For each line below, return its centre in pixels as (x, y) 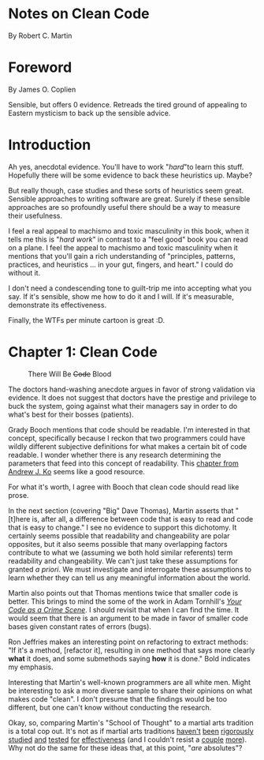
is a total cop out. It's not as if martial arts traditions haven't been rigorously (131, 731)
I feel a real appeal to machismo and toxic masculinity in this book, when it (129, 230)
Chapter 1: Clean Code (83, 352)
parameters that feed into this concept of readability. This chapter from (123, 463)
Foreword (40, 67)
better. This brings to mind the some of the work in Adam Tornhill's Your (125, 601)
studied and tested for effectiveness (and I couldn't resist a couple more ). (127, 739)
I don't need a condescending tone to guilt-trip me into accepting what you (130, 288)
